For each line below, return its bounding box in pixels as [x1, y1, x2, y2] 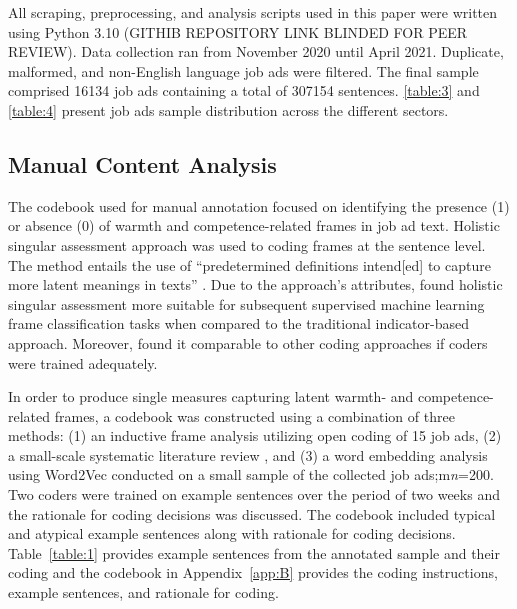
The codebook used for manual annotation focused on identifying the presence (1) [8, 195, 510, 216]
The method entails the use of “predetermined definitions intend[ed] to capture [8, 254, 491, 275]
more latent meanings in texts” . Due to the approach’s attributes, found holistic [8, 274, 503, 295]
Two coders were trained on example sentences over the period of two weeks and [8, 484, 500, 505]
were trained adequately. [8, 352, 158, 373]
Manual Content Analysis [8, 148, 277, 179]
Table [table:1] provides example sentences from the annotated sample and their [8, 542, 500, 563]
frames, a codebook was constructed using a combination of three [54, 405, 455, 426]
